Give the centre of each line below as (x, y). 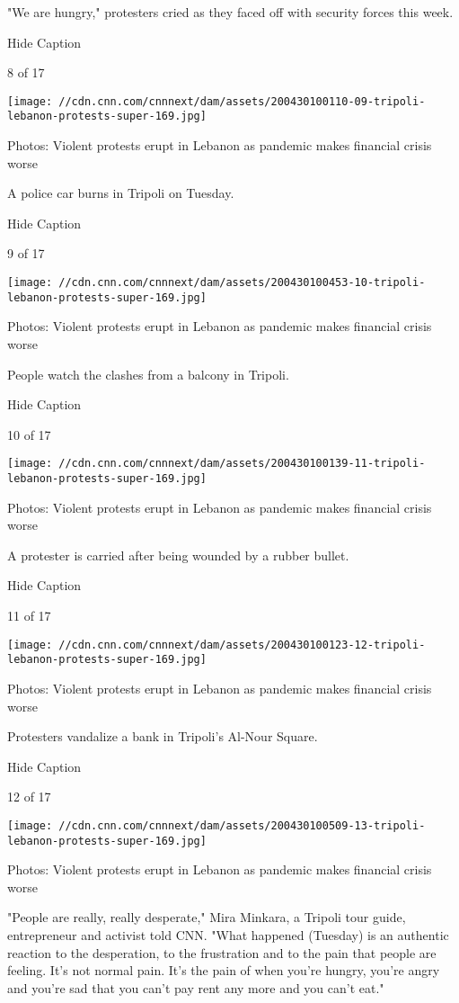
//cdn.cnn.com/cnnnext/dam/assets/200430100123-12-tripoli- (242, 645)
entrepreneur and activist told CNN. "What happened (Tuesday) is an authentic (228, 935)
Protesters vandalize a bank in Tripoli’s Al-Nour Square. (163, 736)
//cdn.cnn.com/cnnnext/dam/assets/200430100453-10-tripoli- (242, 283)
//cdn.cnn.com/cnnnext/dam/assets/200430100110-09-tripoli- (242, 101)
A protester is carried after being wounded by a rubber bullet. (178, 555)
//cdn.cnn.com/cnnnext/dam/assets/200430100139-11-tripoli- (242, 464)
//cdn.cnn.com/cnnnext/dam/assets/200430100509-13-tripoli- (242, 825)
